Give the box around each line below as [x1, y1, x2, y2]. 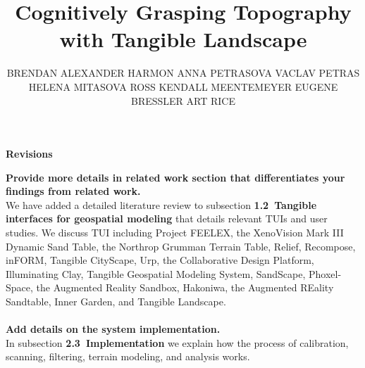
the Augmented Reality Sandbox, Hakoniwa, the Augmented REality [36, 280, 334, 295]
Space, [6, 280, 33, 295]
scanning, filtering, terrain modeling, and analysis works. [6, 349, 250, 364]
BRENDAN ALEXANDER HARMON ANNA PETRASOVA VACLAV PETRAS [6, 65, 360, 80]
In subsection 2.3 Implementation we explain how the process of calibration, [6, 335, 349, 350]
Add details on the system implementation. [6, 322, 221, 336]
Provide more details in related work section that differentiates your [6, 170, 345, 184]
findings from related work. [6, 184, 141, 198]
